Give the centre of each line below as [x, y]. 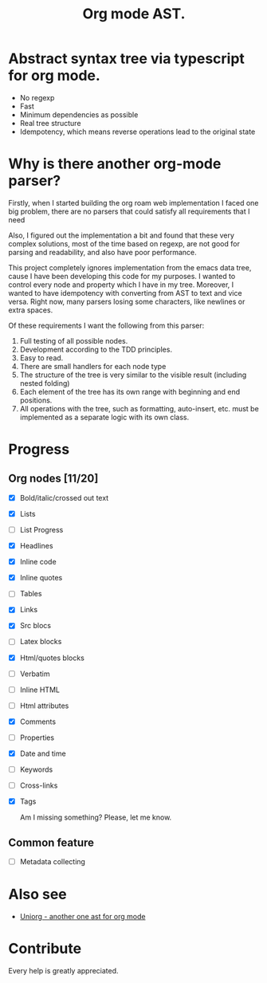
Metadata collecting [53, 861]
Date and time [43, 753]
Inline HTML [39, 690]
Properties [37, 737]
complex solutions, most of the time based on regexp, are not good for [124, 243]
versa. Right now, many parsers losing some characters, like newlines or [127, 301]
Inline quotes [41, 578]
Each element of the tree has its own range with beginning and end [130, 391]
